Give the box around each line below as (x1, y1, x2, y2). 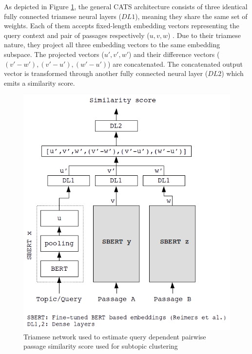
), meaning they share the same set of (135, 11, 248, 21)
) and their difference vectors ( (129, 49, 220, 59)
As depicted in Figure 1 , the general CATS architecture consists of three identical (4, 1, 248, 11)
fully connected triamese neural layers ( (4, 11, 121, 21)
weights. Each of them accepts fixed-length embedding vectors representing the (4, 20, 239, 31)
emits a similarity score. (4, 77, 75, 88)
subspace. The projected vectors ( (4, 49, 104, 59)
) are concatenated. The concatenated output (108, 58, 243, 69)
